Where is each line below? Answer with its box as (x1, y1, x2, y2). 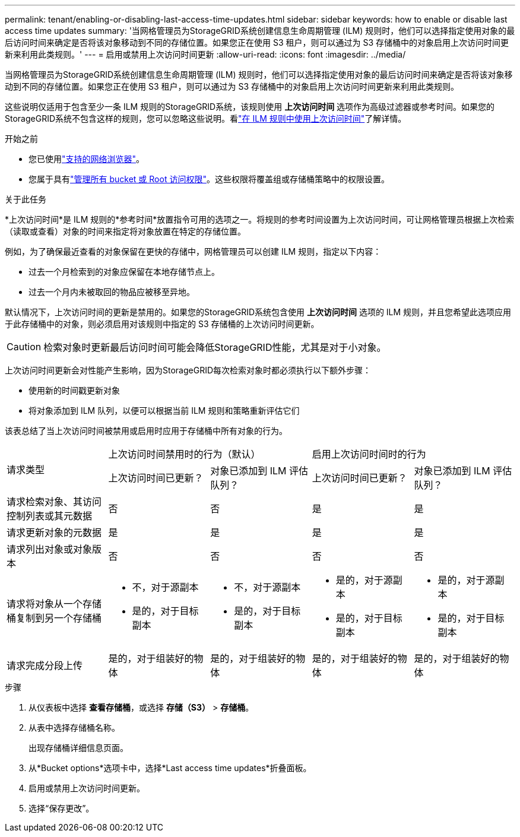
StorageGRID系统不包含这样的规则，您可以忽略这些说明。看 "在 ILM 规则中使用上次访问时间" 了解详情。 (5, 113, 407, 123)
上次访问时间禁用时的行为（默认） (108, 448, 261, 460)
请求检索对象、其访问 (7, 496, 102, 508)
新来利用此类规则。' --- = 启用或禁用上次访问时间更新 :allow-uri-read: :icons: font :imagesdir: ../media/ (5, 49, 406, 59)
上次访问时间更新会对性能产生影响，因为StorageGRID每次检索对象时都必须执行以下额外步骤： (5, 365, 372, 375)
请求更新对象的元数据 (7, 527, 102, 538)
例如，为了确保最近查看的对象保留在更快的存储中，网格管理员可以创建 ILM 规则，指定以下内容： (5, 246, 382, 256)
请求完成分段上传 (7, 660, 83, 671)
